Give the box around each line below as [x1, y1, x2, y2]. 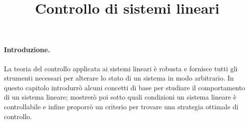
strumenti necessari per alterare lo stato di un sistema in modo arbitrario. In [4, 73, 234, 83]
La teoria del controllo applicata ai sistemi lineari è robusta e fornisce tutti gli [4, 63, 238, 73]
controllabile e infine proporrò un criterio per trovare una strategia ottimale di [4, 101, 239, 111]
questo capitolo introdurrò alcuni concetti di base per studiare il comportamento [4, 82, 245, 92]
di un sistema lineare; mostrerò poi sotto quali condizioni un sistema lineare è [4, 92, 237, 102]
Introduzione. [4, 44, 50, 55]
